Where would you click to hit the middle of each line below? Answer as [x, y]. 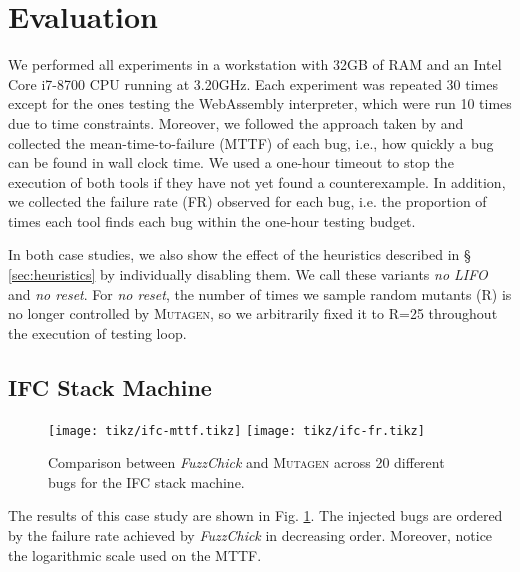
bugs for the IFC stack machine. [146, 481]
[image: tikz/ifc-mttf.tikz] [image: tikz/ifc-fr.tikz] [236, 430]
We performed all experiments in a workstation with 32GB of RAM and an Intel [255, 64]
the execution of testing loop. [97, 332]
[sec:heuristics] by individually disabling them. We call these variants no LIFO [248, 274]
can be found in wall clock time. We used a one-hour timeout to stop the [231, 162]
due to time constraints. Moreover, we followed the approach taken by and [236, 122]
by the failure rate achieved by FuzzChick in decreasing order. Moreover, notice [250, 535]
